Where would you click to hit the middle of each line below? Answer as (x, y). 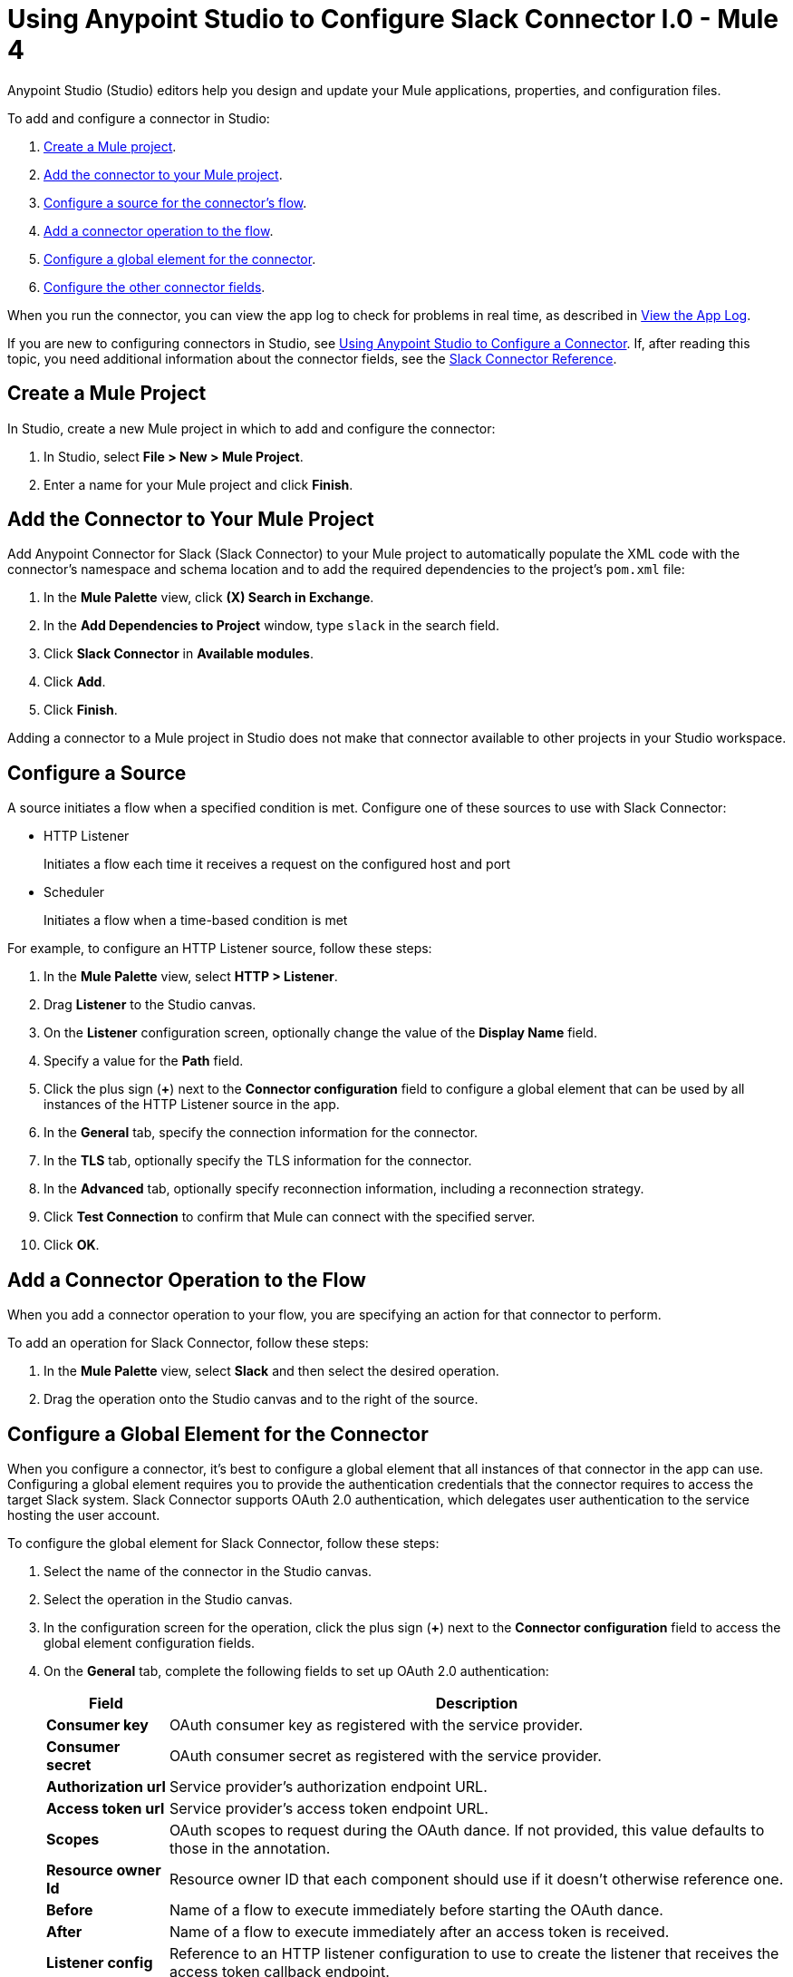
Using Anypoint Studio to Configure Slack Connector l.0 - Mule (393, 19)
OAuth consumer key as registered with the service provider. (376, 1724)
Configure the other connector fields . (155, 287)
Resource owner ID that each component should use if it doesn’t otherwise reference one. (476, 1879)
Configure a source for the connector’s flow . (175, 202)
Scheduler (74, 892)
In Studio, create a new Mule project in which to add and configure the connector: (251, 428)
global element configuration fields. (150, 1642)
